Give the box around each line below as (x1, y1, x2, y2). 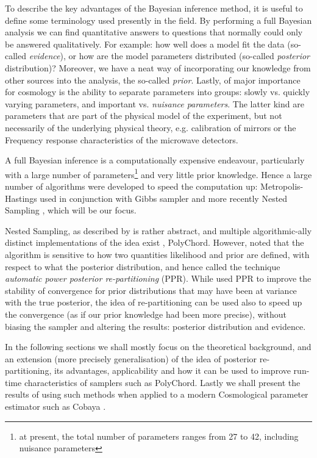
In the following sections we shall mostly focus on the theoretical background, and (5, 340, 312, 353)
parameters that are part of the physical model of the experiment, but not (5, 109, 282, 122)
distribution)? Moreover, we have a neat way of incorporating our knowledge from (5, 61, 311, 74)
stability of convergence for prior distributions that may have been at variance (5, 284, 297, 296)
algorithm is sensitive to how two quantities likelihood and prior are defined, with (5, 248, 310, 260)
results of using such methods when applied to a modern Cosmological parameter (5, 388, 308, 401)
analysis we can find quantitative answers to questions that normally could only (5, 26, 303, 38)
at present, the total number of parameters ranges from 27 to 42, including (19, 429, 299, 442)
